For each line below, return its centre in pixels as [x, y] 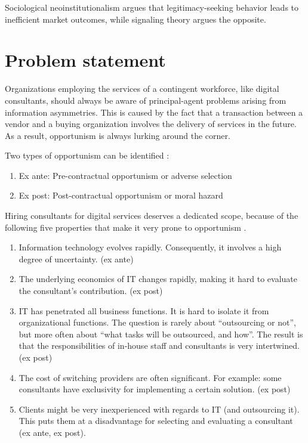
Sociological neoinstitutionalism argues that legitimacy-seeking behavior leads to [152, 7]
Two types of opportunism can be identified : [87, 155]
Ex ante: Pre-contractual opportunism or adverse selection [125, 175]
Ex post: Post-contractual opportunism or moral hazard [121, 195]
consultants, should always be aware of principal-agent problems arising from [146, 100]
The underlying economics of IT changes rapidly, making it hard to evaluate [158, 279]
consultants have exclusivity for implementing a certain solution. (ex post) [155, 389]
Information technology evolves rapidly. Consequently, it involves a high [150, 247]
